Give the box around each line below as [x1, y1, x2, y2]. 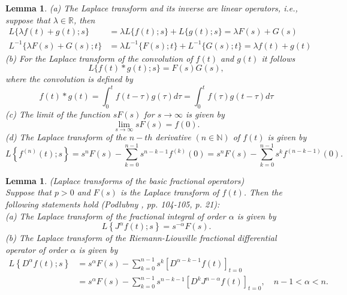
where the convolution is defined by [5, 73, 133, 85]
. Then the [243, 186, 282, 198]
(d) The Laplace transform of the [5, 131, 126, 143]
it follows [261, 52, 295, 64]
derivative [155, 131, 191, 143]
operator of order [5, 243, 68, 255]
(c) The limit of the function [5, 108, 110, 121]
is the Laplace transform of [120, 186, 219, 198]
